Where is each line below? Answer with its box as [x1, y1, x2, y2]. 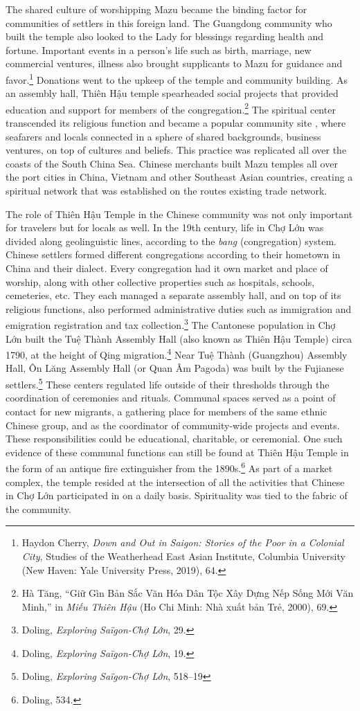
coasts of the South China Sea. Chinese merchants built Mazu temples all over [6, 156, 338, 170]
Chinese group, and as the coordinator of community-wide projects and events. [6, 417, 340, 432]
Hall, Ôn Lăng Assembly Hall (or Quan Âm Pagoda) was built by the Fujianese [6, 361, 344, 375]
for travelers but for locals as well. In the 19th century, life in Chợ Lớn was [6, 220, 324, 235]
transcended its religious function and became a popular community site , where [6, 116, 346, 130]
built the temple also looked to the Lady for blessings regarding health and [6, 29, 324, 44]
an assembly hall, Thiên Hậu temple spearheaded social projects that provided [6, 86, 339, 100]
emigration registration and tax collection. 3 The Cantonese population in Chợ [6, 316, 336, 332]
